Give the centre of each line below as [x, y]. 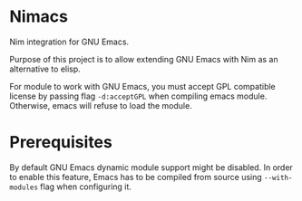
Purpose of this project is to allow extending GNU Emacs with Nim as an [144, 59]
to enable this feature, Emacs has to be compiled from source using [136, 177]
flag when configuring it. [86, 187]
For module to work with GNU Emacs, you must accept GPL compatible [143, 86]
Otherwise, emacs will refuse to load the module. [101, 105]
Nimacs [39, 17]
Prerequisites [61, 143]
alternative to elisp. [45, 69]
